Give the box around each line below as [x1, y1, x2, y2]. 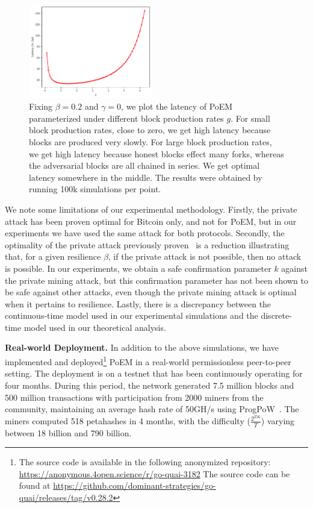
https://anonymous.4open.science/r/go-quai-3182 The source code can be [19, 467, 290, 480]
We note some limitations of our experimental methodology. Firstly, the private [5, 202, 297, 215]
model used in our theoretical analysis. [23, 321, 166, 333]
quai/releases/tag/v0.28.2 [19, 491, 113, 503]
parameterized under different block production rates [29, 111, 224, 124]
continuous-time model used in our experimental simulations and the [5, 309, 258, 322]
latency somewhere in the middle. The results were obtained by [29, 171, 262, 183]
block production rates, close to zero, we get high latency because [29, 124, 271, 136]
